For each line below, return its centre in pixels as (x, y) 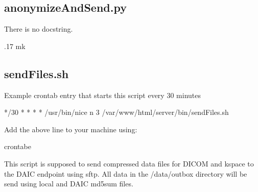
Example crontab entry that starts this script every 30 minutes (102, 95)
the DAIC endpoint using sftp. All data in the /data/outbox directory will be (126, 173)
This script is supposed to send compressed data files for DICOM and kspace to (129, 163)
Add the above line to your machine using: (71, 129)
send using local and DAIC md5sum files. (69, 184)
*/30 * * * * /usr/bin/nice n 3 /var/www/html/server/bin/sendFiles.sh (116, 112)
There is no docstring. (39, 29)
